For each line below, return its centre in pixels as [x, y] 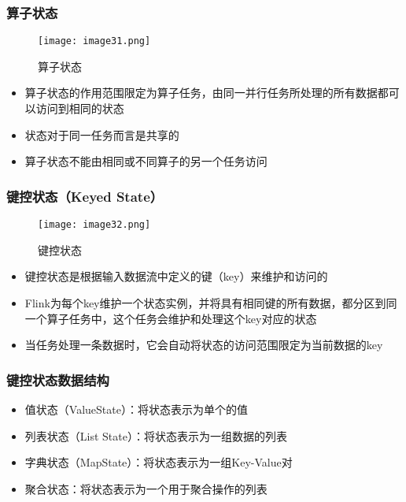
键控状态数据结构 [58, 379]
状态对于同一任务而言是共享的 [102, 134]
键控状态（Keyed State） [85, 196]
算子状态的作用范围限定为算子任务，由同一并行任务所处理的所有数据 [201, 93]
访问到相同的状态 [80, 108]
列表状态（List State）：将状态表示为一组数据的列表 [156, 435]
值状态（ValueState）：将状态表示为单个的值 [136, 409]
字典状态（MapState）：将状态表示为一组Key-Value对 [159, 462]
